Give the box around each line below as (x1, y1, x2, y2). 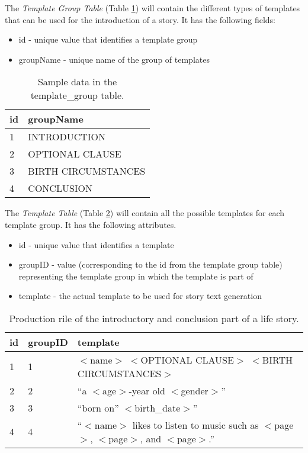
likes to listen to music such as (132, 417, 259, 432)
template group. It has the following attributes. (5, 218, 177, 230)
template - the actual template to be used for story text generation (18, 290, 262, 302)
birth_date (134, 400, 181, 415)
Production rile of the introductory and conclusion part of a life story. (9, 311, 299, 325)
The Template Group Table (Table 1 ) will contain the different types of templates (5, 2, 300, 14)
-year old (129, 383, 165, 397)
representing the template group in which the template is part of (18, 269, 254, 282)
